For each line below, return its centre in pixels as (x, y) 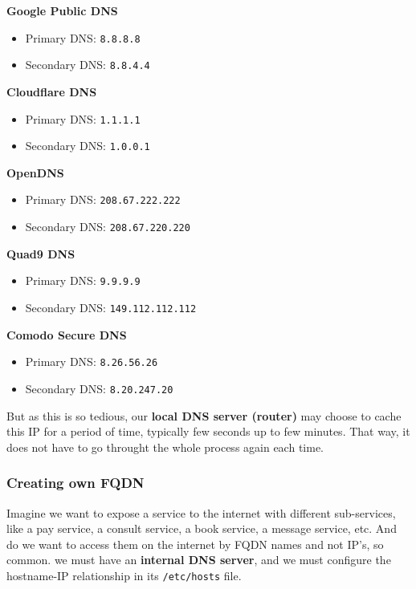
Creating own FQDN (75, 483)
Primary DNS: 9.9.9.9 (83, 280)
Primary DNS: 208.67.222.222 (103, 199)
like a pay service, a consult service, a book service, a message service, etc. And (202, 528)
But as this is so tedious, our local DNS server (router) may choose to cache (204, 415)
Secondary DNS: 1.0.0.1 (88, 146)
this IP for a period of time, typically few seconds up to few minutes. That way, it (208, 431)
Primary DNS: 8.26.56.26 (92, 362)
